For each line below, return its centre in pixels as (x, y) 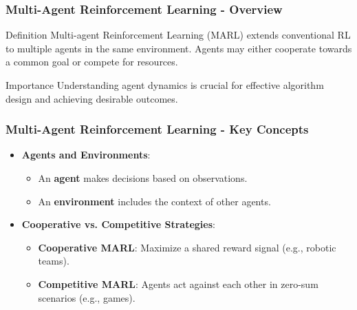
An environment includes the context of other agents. (154, 201)
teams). (54, 261)
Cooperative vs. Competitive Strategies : (118, 224)
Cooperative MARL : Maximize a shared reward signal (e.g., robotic (187, 247)
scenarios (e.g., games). (87, 297)
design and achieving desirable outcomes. (92, 98)
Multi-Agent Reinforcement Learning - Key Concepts (157, 129)
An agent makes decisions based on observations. (143, 178)
